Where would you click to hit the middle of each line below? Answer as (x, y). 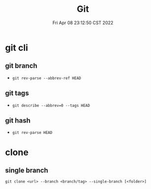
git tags (17, 93)
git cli (17, 47)
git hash (18, 120)
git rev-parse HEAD (32, 133)
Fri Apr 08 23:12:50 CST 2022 (83, 23)
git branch (21, 66)
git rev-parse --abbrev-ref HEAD (47, 78)
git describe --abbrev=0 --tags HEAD (51, 105)
